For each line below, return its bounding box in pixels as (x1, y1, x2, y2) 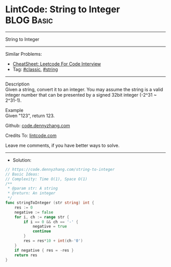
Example (5, 107, 24, 113)
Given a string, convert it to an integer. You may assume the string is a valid (5, 86, 163, 93)
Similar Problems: (5, 51, 42, 57)
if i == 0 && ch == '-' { (23, 219, 79, 225)
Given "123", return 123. (5, 113, 55, 119)
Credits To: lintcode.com (5, 132, 57, 139)
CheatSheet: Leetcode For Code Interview (12, 60, 101, 67)
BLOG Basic (5, 14, 53, 26)
